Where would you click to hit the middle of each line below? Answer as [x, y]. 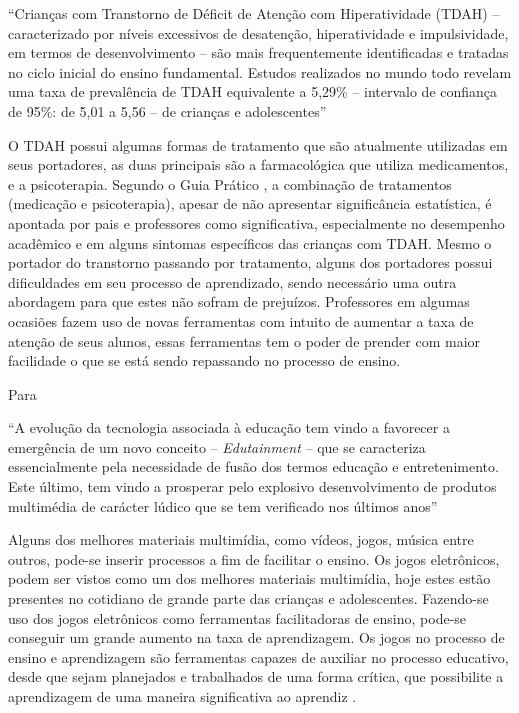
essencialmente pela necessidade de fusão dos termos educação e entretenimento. [253, 466]
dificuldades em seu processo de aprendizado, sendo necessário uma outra [232, 281]
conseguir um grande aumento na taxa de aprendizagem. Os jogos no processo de [256, 637]
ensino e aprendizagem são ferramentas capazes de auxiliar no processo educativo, [258, 656]
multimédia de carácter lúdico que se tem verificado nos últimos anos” [223, 505]
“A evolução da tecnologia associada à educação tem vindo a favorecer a [229, 427]
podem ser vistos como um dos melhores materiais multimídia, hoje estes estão [249, 578]
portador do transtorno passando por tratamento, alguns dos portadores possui [250, 262]
